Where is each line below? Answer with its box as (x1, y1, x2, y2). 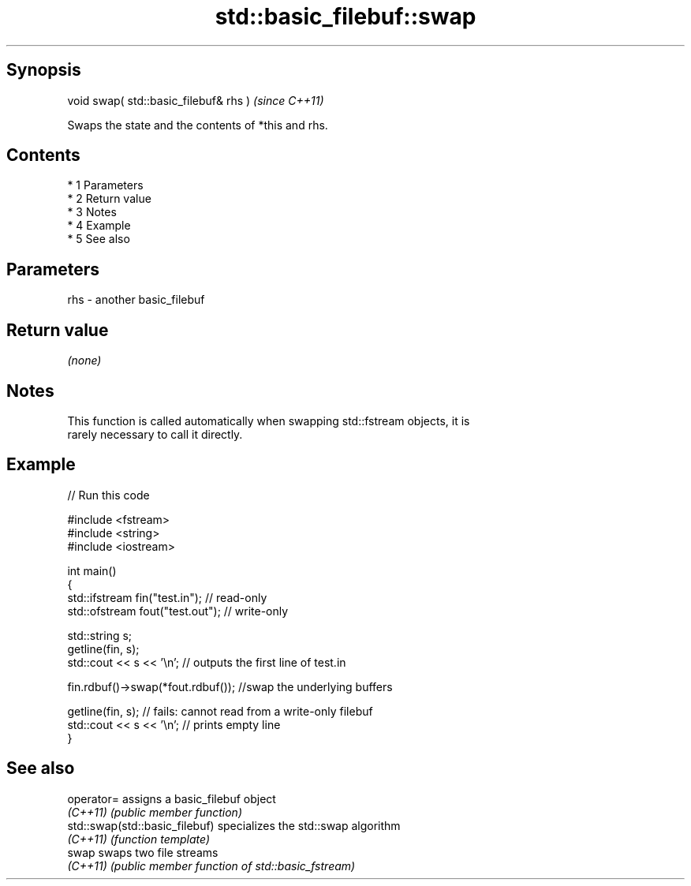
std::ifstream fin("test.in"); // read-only (67, 590, 267, 604)
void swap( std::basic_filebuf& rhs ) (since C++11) (67, 93, 324, 107)
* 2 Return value (67, 192, 151, 206)
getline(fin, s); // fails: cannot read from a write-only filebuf (67, 704, 373, 718)
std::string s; (67, 628, 133, 642)
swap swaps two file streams (67, 845, 219, 859)
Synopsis (6, 60, 81, 80)
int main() (67, 563, 117, 578)
